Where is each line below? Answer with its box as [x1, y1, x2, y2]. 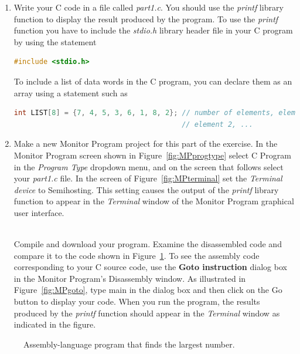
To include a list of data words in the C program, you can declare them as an [13, 75, 292, 87]
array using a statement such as [13, 86, 128, 99]
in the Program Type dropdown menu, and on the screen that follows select [13, 160, 284, 173]
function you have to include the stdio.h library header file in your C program [13, 24, 293, 36]
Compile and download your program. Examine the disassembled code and [13, 238, 282, 250]
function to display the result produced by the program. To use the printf [13, 12, 278, 25]
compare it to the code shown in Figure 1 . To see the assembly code [13, 249, 260, 261]
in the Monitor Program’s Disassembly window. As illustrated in [13, 272, 246, 284]
